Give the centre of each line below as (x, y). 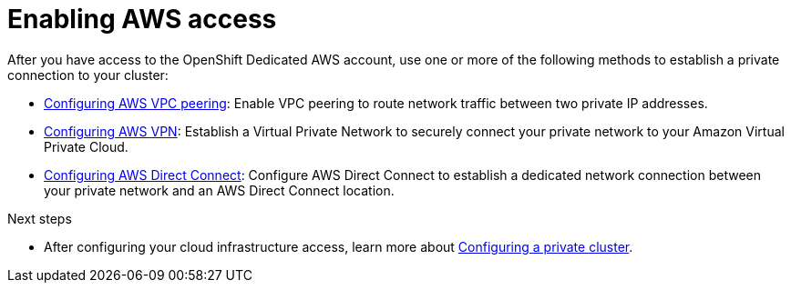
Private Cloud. (86, 146)
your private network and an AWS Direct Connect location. (219, 190)
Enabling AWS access (142, 19)
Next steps (40, 218)
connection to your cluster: (88, 75)
